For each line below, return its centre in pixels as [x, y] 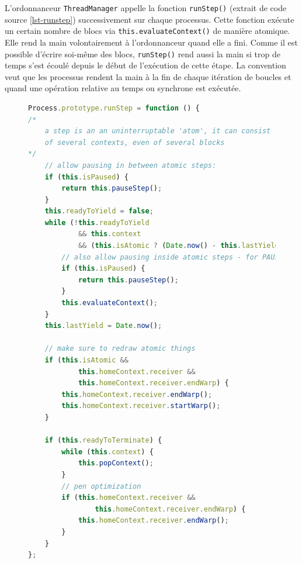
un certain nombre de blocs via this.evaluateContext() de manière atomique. [147, 31]
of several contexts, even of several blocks [135, 142]
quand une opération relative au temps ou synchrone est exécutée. [123, 88]
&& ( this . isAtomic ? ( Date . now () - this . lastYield [178, 246]
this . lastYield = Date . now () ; [103, 326]
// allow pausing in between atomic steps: [131, 165]
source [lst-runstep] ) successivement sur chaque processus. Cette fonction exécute [150, 19]
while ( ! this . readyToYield [97, 222]
